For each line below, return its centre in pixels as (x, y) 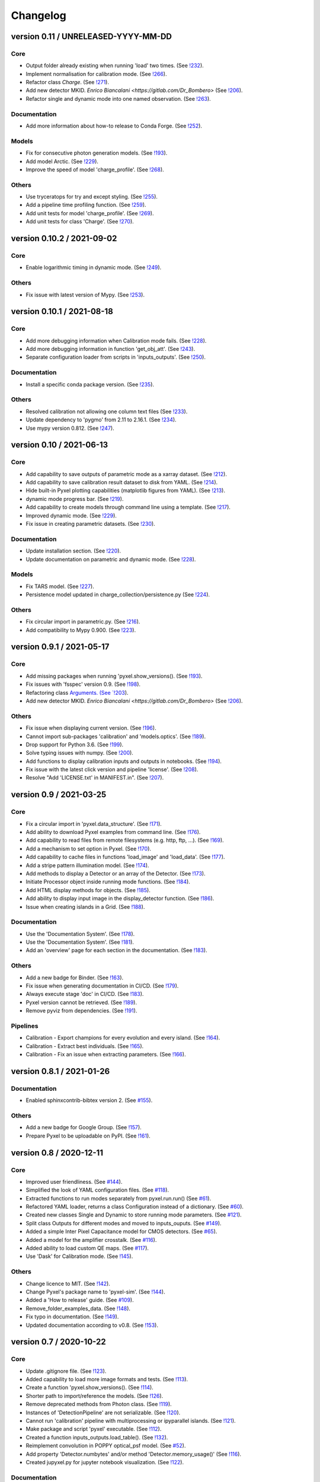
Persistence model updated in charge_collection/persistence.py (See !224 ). (118, 595)
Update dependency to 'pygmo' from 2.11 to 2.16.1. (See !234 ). (101, 420)
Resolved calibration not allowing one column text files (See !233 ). (107, 411)
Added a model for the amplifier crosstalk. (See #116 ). (91, 1240)
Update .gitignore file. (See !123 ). (66, 1371)
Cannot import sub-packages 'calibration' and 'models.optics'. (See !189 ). (116, 736)
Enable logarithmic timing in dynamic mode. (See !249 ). (94, 267)
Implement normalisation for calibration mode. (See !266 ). (96, 74)
